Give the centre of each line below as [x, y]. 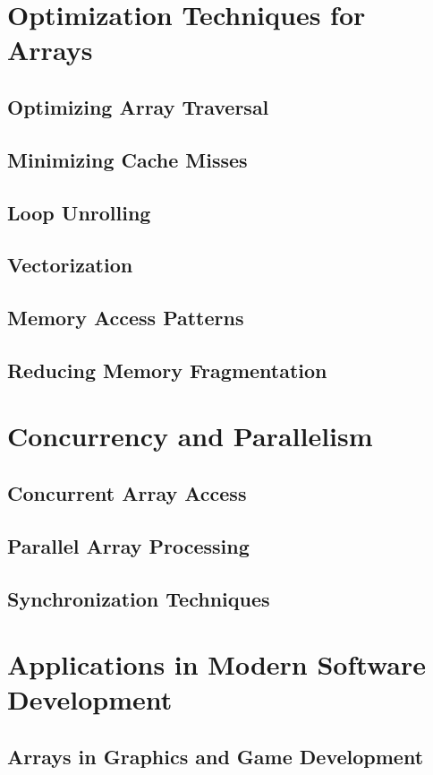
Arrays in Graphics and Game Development [216, 756]
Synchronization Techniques [139, 598]
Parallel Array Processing [128, 545]
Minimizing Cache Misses [127, 159]
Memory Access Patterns [126, 318]
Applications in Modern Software [216, 664]
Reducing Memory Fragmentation [167, 370]
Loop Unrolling [79, 212]
